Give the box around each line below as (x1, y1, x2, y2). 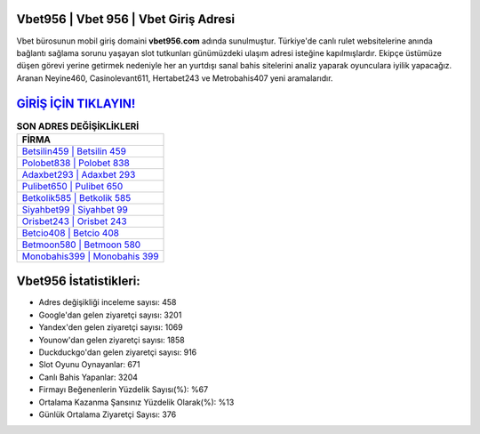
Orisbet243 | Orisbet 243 (21, 214, 128, 227)
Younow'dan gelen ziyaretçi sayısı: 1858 (38, 334, 186, 345)
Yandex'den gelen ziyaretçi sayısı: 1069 (38, 322, 183, 333)
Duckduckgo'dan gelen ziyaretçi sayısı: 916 (38, 347, 197, 358)
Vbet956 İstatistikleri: (16, 274, 141, 289)
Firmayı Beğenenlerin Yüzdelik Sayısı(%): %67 (38, 384, 209, 395)
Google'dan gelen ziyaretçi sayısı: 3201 (38, 309, 182, 320)
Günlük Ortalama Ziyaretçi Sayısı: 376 (38, 409, 177, 420)
